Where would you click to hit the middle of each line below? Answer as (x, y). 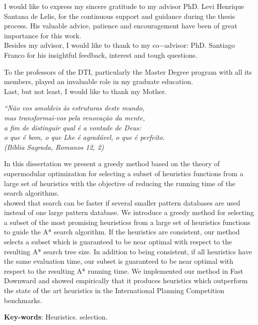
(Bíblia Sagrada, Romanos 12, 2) (54, 147)
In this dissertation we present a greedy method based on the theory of (112, 163)
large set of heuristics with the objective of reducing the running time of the (120, 183)
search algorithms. (32, 193)
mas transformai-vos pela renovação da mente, (74, 117)
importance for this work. (43, 35)
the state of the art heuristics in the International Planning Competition (114, 290)
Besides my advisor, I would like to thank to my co (82, 45)
